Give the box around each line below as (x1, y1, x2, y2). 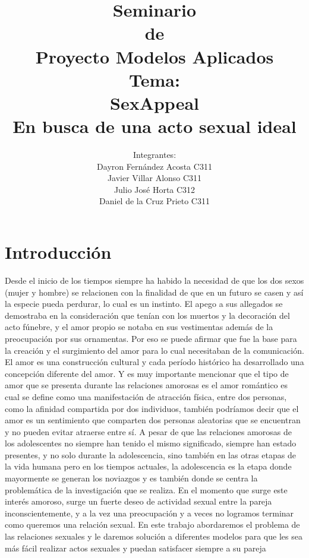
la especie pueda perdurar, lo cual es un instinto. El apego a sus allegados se (5, 297, 283, 310)
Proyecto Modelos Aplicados (35, 44, 274, 68)
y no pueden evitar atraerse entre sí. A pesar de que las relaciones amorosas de (5, 425, 292, 437)
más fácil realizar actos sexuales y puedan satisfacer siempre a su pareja (5, 541, 266, 554)
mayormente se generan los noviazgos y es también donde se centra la (5, 472, 258, 484)
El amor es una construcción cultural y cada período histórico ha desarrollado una (5, 356, 304, 368)
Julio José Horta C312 (113, 183, 196, 195)
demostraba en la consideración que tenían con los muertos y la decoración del (5, 309, 290, 321)
